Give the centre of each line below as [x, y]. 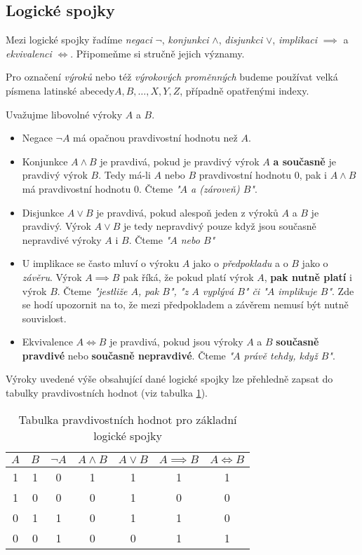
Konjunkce [45, 161]
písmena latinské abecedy [60, 90]
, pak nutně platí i [308, 276]
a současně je [304, 161]
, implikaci [295, 40]
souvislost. [44, 318]
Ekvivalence [47, 342]
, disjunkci [241, 40]
